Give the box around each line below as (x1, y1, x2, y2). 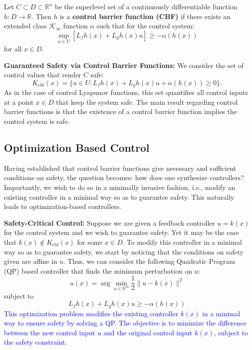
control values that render (4, 70, 82, 80)
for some (77, 236, 103, 247)
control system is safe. (4, 116, 70, 126)
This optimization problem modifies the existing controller (4, 308, 178, 318)
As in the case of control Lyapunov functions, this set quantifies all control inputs (4, 87, 248, 97)
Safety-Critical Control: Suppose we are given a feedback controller (4, 217, 215, 228)
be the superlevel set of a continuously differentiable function (55, 1, 237, 11)
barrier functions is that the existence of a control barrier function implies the (4, 106, 237, 117)
